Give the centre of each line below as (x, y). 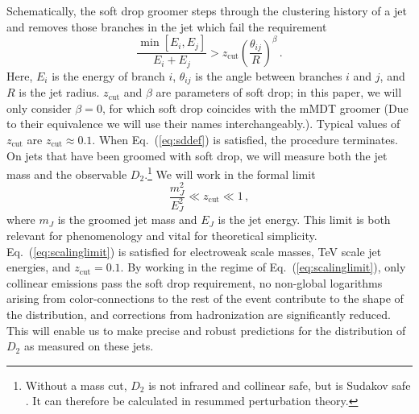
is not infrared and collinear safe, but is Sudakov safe (280, 385)
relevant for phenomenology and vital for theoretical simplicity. (162, 235)
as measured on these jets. (89, 346)
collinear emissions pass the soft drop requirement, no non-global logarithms (195, 282)
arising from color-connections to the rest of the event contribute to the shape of (205, 298)
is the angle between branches (269, 75)
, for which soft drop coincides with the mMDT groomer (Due (255, 108)
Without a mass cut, (76, 385)
